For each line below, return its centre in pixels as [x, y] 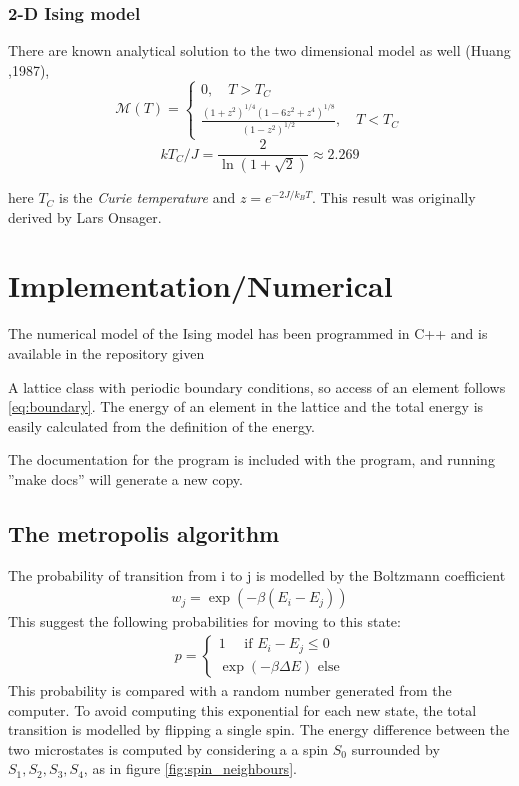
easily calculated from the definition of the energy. [162, 425]
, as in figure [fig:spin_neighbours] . [190, 768]
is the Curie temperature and [147, 197]
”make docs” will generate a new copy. [125, 478]
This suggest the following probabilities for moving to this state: [204, 621]
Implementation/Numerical [200, 285]
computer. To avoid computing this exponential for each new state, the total [242, 709]
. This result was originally [393, 197]
